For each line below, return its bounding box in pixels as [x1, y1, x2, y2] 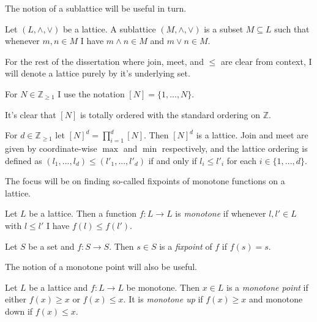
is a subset [204, 22, 244, 35]
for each [226, 154, 256, 167]
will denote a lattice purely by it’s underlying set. [5, 67, 190, 80]
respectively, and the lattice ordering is [162, 141, 308, 154]
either [5, 293, 27, 305]
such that [274, 22, 310, 35]
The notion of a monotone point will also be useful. [5, 260, 198, 273]
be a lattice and [29, 280, 88, 293]
